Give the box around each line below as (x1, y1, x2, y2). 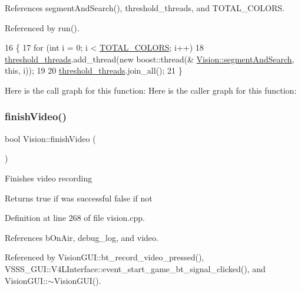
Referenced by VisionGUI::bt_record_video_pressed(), (5, 251, 204, 263)
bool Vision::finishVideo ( (5, 132, 96, 144)
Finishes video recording (5, 171, 92, 184)
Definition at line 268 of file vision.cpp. (5, 211, 145, 224)
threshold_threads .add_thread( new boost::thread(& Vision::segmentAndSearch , (5, 52, 295, 65)
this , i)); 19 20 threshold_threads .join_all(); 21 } (5, 64, 183, 77)
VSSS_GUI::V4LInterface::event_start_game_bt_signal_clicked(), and (5, 262, 266, 275)
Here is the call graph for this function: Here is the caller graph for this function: (5, 84, 297, 96)
